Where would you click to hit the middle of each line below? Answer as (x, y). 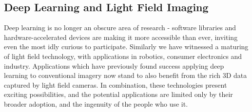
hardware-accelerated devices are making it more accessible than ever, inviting (121, 37)
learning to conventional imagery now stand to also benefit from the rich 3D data (126, 75)
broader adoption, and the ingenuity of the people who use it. (96, 103)
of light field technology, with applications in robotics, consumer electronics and (123, 56)
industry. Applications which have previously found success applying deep (114, 65)
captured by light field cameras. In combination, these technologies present (116, 84)
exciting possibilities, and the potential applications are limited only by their (118, 94)
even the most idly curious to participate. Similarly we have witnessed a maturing (126, 47)
